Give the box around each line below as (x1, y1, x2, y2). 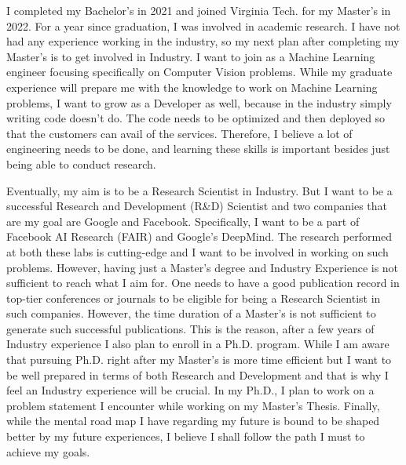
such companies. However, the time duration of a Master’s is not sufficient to (6, 305, 376, 322)
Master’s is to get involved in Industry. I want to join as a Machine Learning (6, 48, 375, 64)
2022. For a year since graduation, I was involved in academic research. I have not (6, 17, 401, 34)
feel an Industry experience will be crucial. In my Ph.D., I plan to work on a (6, 382, 375, 398)
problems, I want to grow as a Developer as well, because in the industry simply (6, 94, 392, 111)
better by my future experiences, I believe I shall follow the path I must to (6, 428, 365, 445)
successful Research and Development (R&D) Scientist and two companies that (6, 198, 388, 214)
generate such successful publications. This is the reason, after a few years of (6, 320, 375, 336)
